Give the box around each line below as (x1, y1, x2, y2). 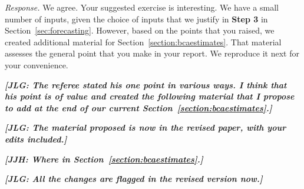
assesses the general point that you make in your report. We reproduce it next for (5, 47, 299, 59)
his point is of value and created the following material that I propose (5, 90, 295, 102)
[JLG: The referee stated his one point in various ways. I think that (5, 78, 287, 91)
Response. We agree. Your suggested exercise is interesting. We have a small (5, 1, 279, 13)
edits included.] (5, 132, 67, 145)
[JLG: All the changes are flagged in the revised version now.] (5, 173, 263, 185)
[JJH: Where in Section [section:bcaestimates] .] (5, 152, 203, 165)
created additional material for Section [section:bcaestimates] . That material (5, 35, 282, 48)
